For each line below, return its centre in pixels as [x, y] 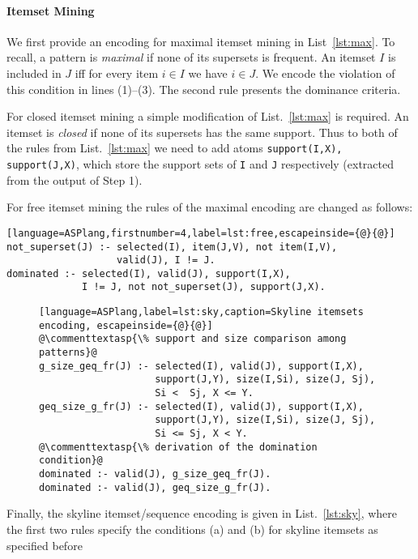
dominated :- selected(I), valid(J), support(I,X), [149, 273]
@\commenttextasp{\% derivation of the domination [178, 447]
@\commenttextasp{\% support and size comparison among [193, 339]
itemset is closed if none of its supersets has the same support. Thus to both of [202, 132]
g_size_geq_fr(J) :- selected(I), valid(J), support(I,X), [201, 366]
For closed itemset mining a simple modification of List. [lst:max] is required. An [208, 116]
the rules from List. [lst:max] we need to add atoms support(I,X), [175, 148]
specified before [45, 545]
